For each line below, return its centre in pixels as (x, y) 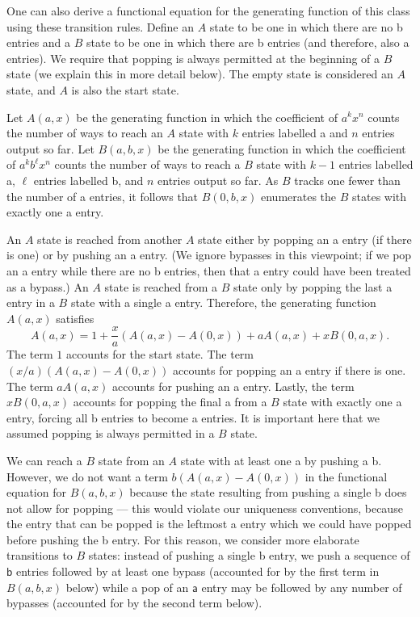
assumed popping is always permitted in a (111, 433)
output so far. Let (50, 148)
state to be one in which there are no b (306, 26)
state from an (131, 460)
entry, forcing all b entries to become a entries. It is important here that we (193, 417)
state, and (31, 89)
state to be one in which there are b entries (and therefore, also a (248, 42)
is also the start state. (125, 89)
